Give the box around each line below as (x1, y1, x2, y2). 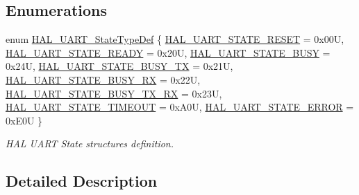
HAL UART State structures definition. (6, 136, 174, 151)
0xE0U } (6, 113, 43, 127)
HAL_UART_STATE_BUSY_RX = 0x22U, (6, 72, 201, 86)
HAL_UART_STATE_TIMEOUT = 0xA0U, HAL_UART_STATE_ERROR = (6, 100, 354, 114)
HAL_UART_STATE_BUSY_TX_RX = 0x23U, (6, 86, 222, 100)
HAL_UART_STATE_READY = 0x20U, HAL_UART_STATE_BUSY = (6, 45, 331, 59)
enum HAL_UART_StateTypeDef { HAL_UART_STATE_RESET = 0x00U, (6, 32, 344, 46)
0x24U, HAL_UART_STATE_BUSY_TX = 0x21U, (6, 59, 233, 73)
